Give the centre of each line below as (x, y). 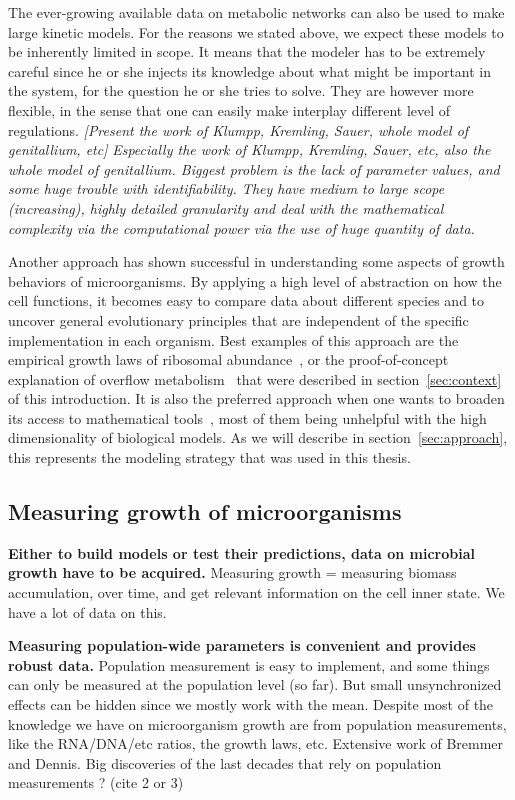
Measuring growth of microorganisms (205, 511)
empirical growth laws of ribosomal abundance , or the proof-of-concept (228, 359)
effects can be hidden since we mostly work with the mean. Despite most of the (251, 704)
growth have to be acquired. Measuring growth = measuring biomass (232, 572)
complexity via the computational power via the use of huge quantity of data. (241, 227)
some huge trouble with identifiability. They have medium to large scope (226, 188)
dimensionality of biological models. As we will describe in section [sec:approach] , (258, 437)
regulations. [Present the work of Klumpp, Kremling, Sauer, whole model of (238, 129)
